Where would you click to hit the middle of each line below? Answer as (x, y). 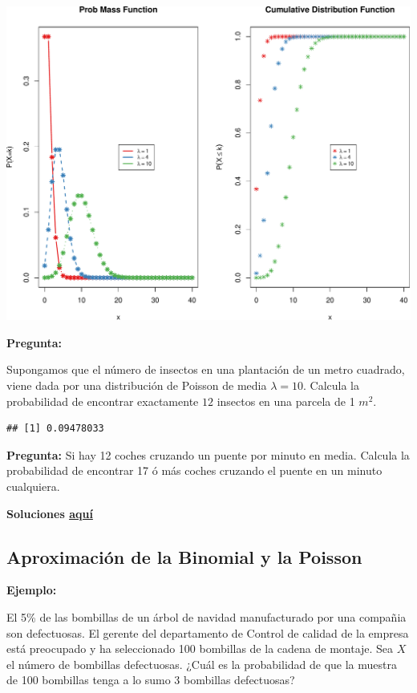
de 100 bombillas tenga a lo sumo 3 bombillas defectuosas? (151, 680)
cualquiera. (33, 486)
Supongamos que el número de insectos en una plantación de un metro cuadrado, (206, 369)
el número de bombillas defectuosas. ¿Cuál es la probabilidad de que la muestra (202, 664)
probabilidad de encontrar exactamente (103, 401)
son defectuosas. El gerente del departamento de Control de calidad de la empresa (208, 632)
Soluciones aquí (50, 513)
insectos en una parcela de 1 (286, 401)
